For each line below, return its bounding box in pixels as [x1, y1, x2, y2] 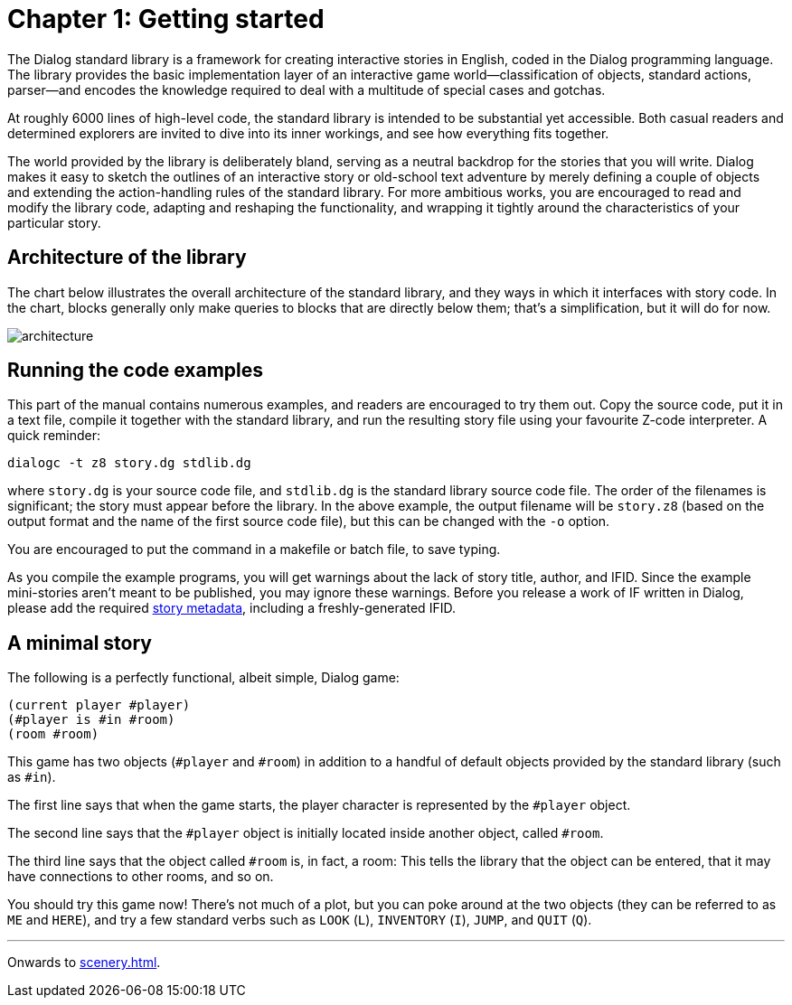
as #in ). [7, 769, 56, 785]
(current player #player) [7, 698, 191, 713]
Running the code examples [7, 359, 264, 382]
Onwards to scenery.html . [7, 954, 161, 971]
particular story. [7, 214, 101, 230]
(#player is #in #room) [7, 712, 175, 728]
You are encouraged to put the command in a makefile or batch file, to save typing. [7, 541, 501, 558]
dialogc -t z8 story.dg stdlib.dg [7, 456, 251, 471]
